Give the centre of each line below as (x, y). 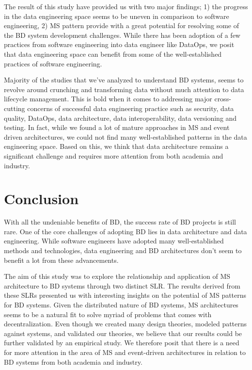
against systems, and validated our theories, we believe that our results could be (123, 333)
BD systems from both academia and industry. (73, 362)
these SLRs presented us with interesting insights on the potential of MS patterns (125, 295)
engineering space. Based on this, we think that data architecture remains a (116, 146)
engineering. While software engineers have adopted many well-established (114, 241)
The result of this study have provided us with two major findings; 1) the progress (126, 6)
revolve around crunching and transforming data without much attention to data (124, 89)
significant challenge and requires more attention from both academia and (114, 155)
